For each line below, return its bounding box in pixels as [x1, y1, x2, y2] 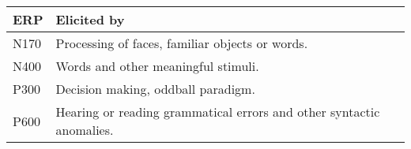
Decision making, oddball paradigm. [55, 80, 255, 98]
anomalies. [55, 121, 114, 139]
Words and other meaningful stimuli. [55, 57, 259, 75]
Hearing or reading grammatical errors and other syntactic [55, 102, 380, 121]
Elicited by [55, 10, 125, 28]
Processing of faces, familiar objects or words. [55, 34, 308, 52]
